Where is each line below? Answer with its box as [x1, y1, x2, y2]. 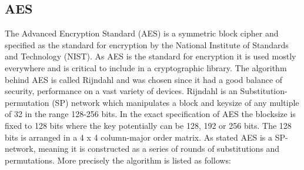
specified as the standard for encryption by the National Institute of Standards [5, 38, 289, 51]
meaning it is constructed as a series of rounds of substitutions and [38, 142, 280, 155]
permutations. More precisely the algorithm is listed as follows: [5, 154, 231, 166]
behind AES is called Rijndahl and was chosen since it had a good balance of [5, 73, 283, 85]
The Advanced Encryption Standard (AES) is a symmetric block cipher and [5, 27, 279, 39]
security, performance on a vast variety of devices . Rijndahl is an [5, 85, 238, 97]
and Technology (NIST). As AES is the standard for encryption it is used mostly [5, 50, 296, 62]
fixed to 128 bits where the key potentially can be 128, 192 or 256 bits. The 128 [5, 119, 292, 131]
